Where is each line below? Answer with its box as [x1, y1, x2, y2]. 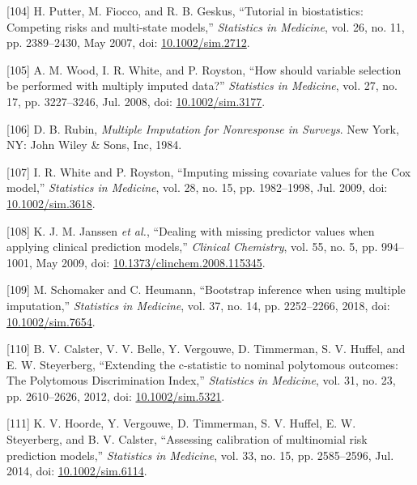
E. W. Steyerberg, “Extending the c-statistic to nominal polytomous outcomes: [6, 355, 398, 372]
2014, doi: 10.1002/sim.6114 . [6, 462, 147, 479]
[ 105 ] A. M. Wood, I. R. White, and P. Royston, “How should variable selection [6, 61, 402, 78]
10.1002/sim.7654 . [6, 313, 96, 330]
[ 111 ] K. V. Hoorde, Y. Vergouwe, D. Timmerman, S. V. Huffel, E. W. [6, 415, 356, 432]
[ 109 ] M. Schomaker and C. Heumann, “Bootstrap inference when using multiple [6, 281, 406, 298]
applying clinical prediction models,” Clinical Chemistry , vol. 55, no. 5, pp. [6, 238, 378, 255]
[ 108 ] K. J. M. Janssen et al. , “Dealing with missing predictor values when [6, 222, 375, 239]
